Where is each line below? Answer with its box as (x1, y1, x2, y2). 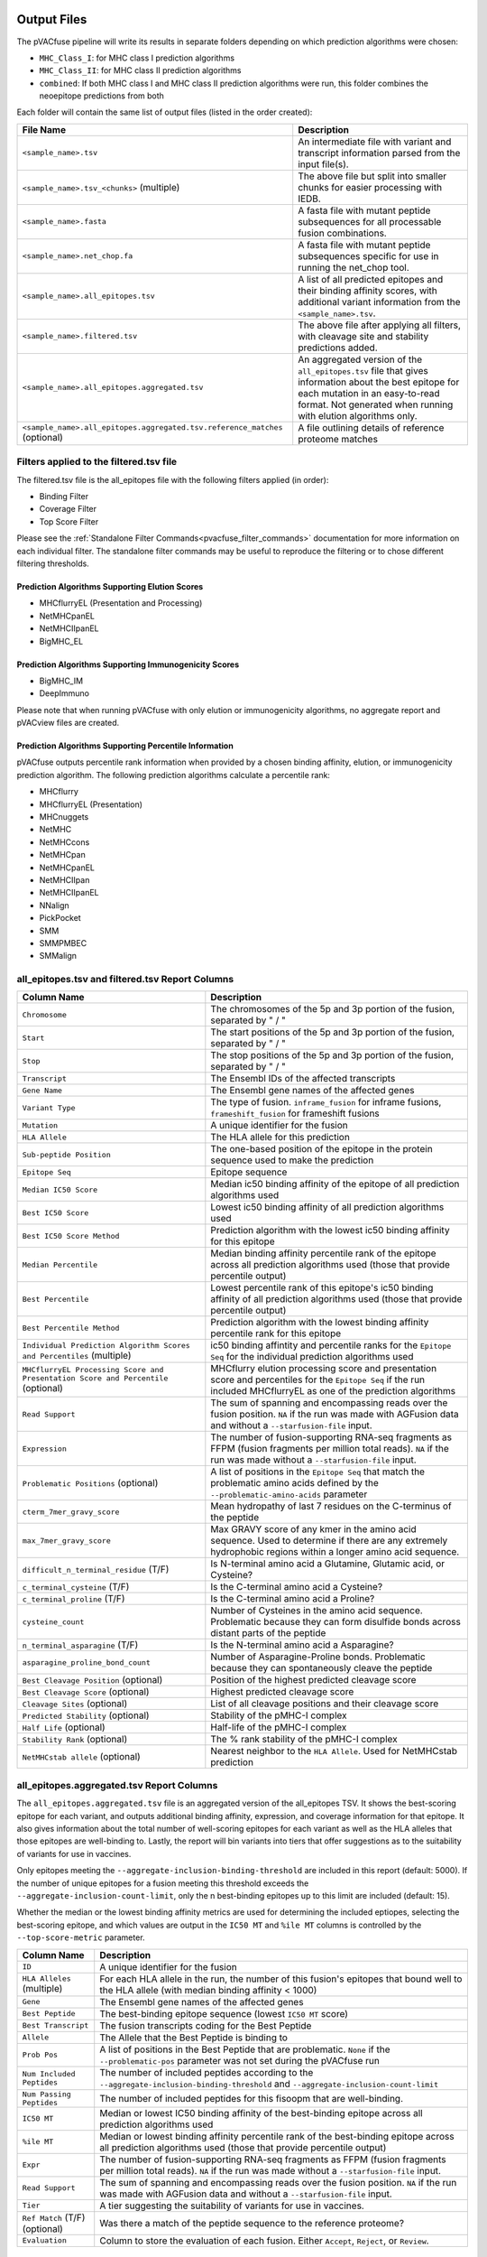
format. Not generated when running (298, 398, 454, 411)
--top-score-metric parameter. (16, 1932, 145, 1943)
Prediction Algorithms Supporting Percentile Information (16, 740, 234, 751)
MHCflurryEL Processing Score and (22, 1365, 164, 1375)
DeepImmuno (39, 688, 90, 699)
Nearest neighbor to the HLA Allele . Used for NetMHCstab (210, 1745, 457, 1758)
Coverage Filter (39, 504, 97, 515)
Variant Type (22, 1102, 76, 1112)
